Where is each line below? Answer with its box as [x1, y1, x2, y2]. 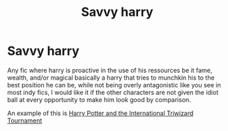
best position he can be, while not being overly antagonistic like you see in [7, 80, 221, 89]
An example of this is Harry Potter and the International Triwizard [7, 109, 194, 117]
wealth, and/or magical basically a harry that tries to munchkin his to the [7, 73, 215, 82]
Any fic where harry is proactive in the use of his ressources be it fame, [7, 66, 213, 74]
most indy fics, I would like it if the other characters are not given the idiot [7, 88, 219, 96]
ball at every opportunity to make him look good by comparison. [7, 95, 192, 104]
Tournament [7, 116, 43, 125]
